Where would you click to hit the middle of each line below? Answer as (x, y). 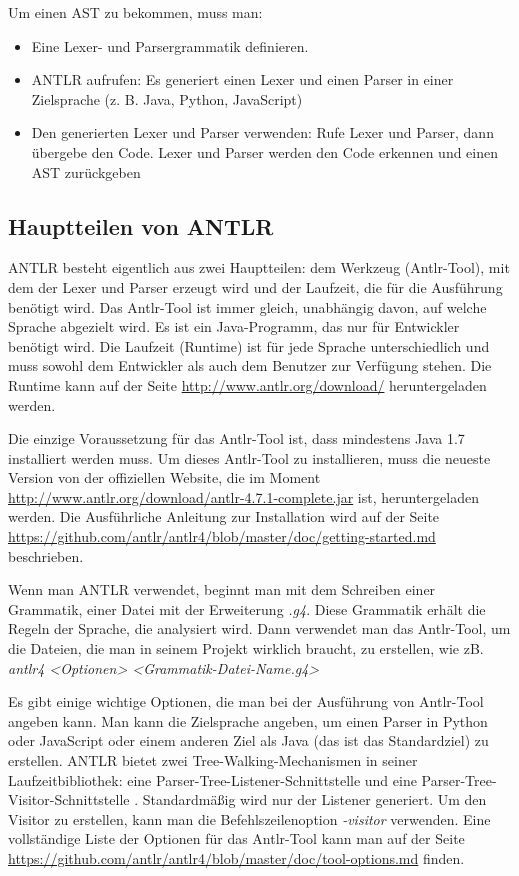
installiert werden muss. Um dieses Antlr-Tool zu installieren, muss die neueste (249, 457)
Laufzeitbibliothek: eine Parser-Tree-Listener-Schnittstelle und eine (212, 779)
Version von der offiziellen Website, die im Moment (164, 477)
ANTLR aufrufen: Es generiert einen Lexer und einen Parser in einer (242, 79)
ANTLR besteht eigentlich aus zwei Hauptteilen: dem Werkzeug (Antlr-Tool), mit (259, 267)
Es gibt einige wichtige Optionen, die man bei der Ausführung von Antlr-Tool (246, 701)
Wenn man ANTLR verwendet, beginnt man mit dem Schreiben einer (222, 589)
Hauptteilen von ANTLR (141, 225)
